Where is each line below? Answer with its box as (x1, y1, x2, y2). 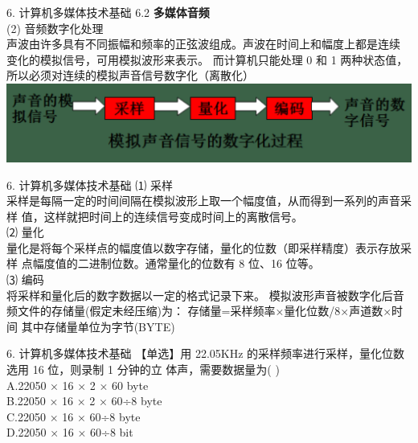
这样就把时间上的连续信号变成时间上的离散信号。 (43, 207, 303, 224)
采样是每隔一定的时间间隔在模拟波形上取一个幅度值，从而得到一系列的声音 (6, 192, 400, 209)
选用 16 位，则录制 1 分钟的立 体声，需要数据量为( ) (6, 361, 280, 378)
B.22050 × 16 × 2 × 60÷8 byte (6, 392, 162, 409)
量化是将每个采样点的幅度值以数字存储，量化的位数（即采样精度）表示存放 (6, 239, 400, 256)
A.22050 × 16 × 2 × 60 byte (6, 376, 149, 393)
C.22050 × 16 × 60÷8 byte (6, 408, 141, 425)
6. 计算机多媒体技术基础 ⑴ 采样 (6, 176, 173, 193)
